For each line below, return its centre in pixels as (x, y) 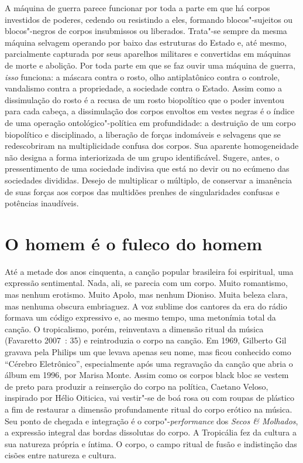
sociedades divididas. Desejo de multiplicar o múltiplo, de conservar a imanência (149, 180)
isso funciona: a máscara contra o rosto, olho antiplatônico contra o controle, (142, 76)
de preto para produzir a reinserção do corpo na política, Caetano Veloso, (137, 386)
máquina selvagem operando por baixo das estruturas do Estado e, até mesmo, (146, 42)
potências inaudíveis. (42, 203)
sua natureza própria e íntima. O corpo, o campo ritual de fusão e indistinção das (151, 443)
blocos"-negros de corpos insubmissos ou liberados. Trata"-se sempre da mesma (146, 31)
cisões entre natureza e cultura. (61, 455)
